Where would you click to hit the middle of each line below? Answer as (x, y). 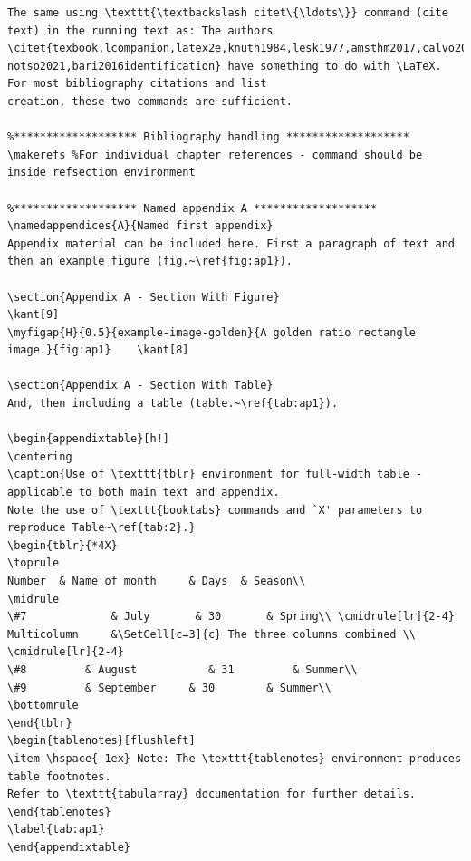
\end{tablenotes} (59, 812)
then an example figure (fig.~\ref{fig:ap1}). (150, 261)
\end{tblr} (40, 723)
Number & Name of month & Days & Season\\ (157, 581)
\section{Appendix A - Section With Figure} (144, 297)
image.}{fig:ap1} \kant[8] (98, 350)
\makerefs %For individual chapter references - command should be (215, 155)
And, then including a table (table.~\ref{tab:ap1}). (173, 404)
